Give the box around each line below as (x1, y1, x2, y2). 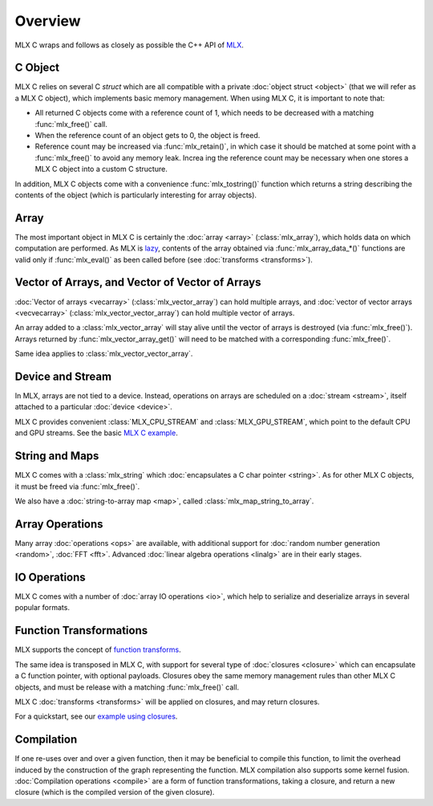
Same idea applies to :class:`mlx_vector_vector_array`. (14, 349, 193, 359)
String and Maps (14, 450, 99, 463)
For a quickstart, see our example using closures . (14, 711, 178, 722)
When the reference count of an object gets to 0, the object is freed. (34, 131, 261, 140)
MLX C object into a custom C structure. (34, 165, 168, 174)
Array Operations (14, 517, 103, 531)
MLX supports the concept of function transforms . (14, 645, 181, 654)
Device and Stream (14, 369, 112, 383)
